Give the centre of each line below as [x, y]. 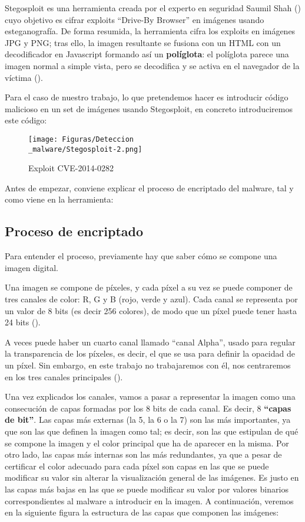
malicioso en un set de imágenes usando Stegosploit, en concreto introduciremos [149, 108]
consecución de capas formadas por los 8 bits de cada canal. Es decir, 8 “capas [148, 408]
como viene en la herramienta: [59, 199]
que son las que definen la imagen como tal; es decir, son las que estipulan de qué [152, 431]
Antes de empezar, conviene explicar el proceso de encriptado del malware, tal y [149, 187]
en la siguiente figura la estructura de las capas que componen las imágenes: [142, 512]
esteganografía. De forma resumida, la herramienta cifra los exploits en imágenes [150, 31]
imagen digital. [32, 267]
